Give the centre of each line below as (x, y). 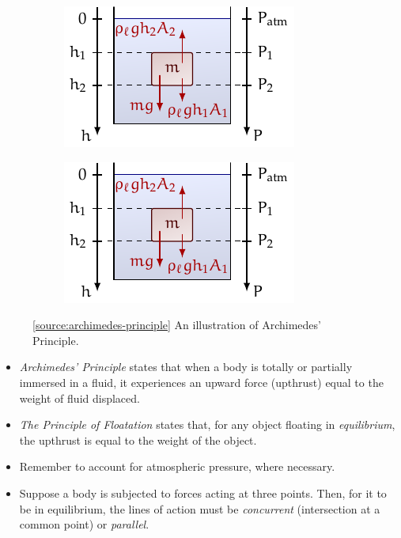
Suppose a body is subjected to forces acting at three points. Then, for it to (203, 493)
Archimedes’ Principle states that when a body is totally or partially (186, 367)
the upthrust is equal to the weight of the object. (138, 439)
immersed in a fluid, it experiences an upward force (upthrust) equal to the (201, 382)
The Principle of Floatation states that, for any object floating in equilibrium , (207, 424)
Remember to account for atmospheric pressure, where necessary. (177, 466)
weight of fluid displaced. (79, 398)
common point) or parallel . (84, 524)
